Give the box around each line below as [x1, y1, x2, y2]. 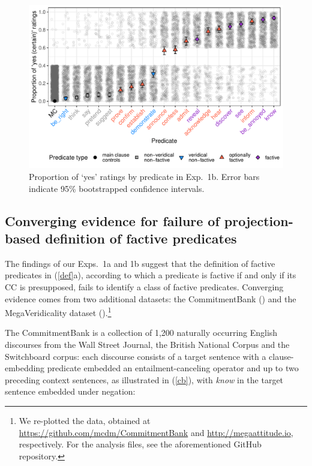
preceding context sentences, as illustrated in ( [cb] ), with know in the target [5, 373, 284, 386]
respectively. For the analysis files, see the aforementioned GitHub [19, 438, 262, 450]
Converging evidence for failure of [5, 211, 220, 230]
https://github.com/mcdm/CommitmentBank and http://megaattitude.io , [19, 426, 293, 438]
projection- [224, 211, 293, 230]
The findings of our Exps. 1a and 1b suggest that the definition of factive [5, 257, 275, 269]
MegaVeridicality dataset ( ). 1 [5, 305, 112, 318]
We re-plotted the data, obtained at [19, 414, 151, 427]
